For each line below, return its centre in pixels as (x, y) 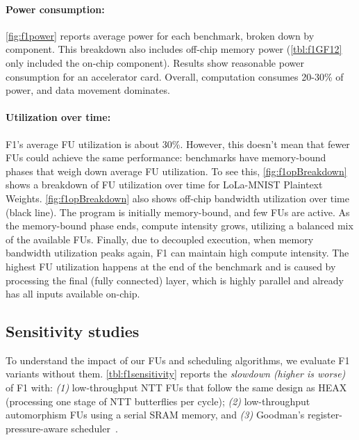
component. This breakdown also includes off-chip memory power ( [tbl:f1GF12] (174, 49)
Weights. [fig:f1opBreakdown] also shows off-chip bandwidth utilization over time (177, 198)
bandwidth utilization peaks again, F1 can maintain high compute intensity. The (177, 253)
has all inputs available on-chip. (73, 294)
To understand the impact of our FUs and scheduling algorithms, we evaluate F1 (178, 360)
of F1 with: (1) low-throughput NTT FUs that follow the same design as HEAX (176, 388)
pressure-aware (37, 428)
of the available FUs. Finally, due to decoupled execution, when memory (160, 239)
